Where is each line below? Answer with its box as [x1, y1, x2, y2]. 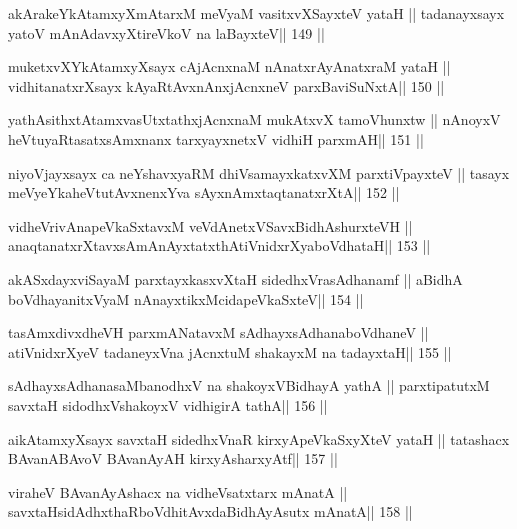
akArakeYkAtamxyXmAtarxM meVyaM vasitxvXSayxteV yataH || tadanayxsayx [8, 3, 505, 23]
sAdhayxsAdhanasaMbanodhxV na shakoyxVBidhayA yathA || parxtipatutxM [8, 375, 490, 396]
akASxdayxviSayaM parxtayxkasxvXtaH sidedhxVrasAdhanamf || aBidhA [8, 268, 463, 289]
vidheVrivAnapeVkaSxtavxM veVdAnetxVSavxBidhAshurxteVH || [8, 215, 413, 236]
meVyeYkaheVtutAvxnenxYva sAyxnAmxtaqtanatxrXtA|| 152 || [8, 182, 400, 203]
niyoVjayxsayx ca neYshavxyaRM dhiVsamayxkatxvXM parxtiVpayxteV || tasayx [8, 162, 510, 183]
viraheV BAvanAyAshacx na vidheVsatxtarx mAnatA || [8, 481, 348, 502]
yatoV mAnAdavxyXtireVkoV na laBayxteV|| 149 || [8, 22, 325, 43]
